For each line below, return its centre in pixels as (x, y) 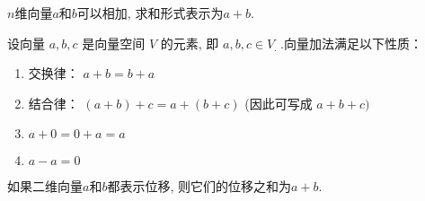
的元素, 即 (190, 43)
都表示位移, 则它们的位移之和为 (199, 186)
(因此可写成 (279, 103)
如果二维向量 (45, 186)
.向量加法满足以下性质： (351, 43)
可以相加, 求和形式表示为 (150, 13)
